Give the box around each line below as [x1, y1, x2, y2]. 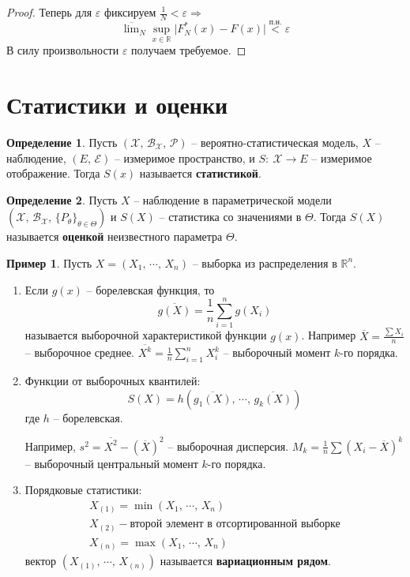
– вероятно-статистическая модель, [191, 133, 359, 150]
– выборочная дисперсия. [167, 437, 289, 454]
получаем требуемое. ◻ [131, 42, 246, 58]
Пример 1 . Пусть [6, 254, 92, 271]
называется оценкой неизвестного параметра [6, 228, 223, 245]
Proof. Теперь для [6, 4, 92, 20]
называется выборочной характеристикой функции [24, 327, 267, 343]
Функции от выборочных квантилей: [24, 372, 201, 388]
